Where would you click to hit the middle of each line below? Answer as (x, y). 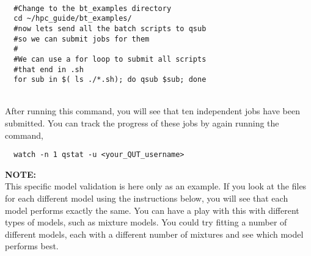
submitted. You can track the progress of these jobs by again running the (142, 123)
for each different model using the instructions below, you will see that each (147, 198)
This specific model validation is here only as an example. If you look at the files (156, 186)
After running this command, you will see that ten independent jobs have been (152, 111)
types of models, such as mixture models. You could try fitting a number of (146, 222)
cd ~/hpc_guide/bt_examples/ (73, 19)
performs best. (32, 246)
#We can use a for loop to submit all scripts (110, 59)
